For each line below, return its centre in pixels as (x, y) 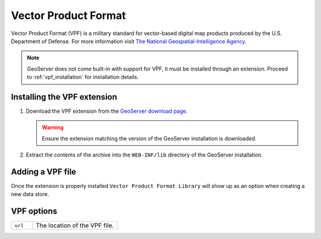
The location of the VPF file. (75, 225)
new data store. (30, 194)
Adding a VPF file (44, 172)
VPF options (34, 211)
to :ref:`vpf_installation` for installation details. (83, 77)
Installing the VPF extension (64, 97)
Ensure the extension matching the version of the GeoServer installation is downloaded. (149, 138)
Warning (53, 128)
